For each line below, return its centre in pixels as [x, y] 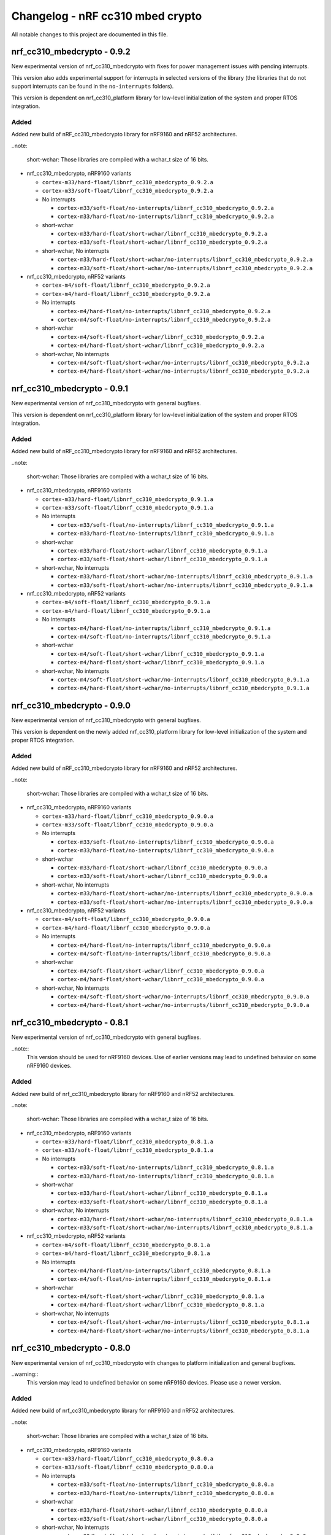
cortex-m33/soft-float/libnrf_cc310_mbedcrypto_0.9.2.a [128, 191]
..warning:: [25, 1374]
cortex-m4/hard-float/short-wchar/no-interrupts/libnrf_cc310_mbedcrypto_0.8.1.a [183, 1331]
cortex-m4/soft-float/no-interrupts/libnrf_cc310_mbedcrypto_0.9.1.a [164, 636]
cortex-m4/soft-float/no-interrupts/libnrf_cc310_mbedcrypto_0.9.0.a [164, 954]
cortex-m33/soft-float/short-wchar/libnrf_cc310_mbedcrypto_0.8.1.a [162, 1202]
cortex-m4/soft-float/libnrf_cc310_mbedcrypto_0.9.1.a [126, 602]
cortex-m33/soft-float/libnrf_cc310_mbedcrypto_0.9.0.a [128, 825]
